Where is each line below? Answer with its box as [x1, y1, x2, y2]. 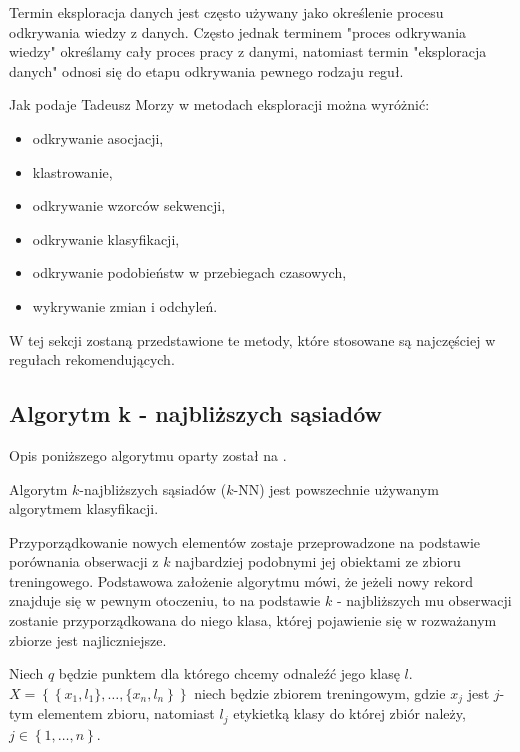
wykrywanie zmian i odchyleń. [32, 295, 218, 316]
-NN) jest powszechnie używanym [233, 478, 439, 499]
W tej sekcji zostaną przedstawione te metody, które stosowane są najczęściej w [9, 329, 496, 350]
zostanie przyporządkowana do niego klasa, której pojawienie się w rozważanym [9, 610, 497, 631]
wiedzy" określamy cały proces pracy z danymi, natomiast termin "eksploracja [9, 41, 487, 62]
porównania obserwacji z [9, 551, 159, 572]
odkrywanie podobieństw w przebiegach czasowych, [32, 262, 347, 283]
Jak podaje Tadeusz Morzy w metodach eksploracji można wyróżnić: [9, 94, 430, 115]
